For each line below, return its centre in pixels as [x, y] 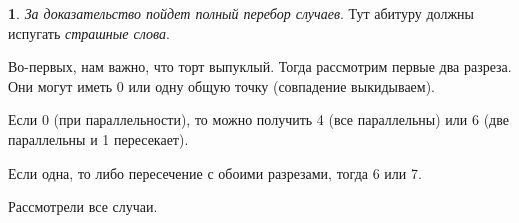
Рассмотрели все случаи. [83, 206]
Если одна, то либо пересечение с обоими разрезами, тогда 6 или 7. [215, 172]
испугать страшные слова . [89, 32]
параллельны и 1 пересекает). [98, 138]
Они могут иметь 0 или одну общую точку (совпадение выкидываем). [222, 85]
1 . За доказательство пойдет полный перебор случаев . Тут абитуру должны [241, 13]
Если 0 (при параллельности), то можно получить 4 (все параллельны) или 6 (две [258, 119]
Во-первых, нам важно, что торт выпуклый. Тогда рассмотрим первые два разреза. [260, 66]
